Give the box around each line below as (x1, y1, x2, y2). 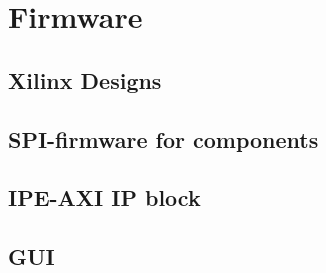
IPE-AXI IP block (8, 182, 201, 213)
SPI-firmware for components (8, 123, 319, 154)
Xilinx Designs (8, 64, 162, 95)
